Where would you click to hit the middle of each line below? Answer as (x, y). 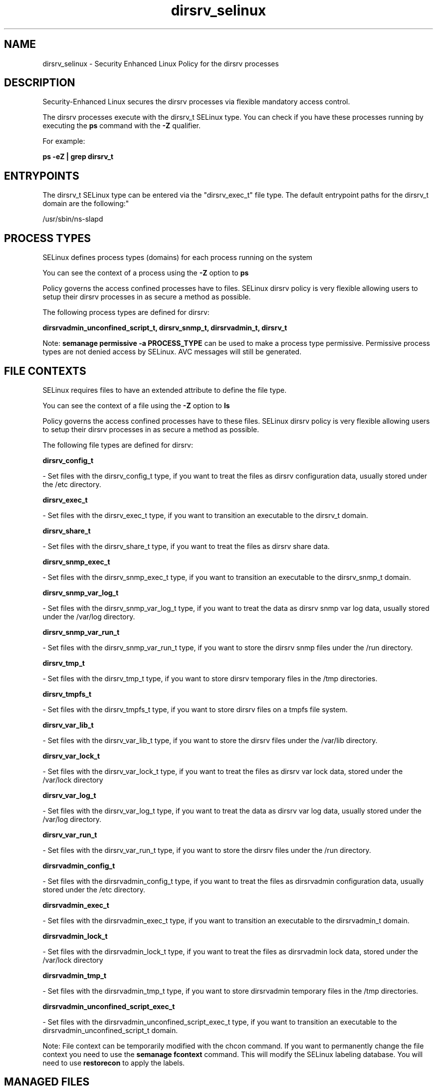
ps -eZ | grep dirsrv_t (78, 157)
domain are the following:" (86, 204)
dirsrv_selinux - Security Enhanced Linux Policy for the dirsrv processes (161, 63)
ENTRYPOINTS (42, 176)
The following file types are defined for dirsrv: (118, 445)
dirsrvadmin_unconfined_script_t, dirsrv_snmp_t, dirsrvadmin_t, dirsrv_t (165, 328)
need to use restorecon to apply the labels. (114, 1063)
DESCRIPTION (40, 83)
